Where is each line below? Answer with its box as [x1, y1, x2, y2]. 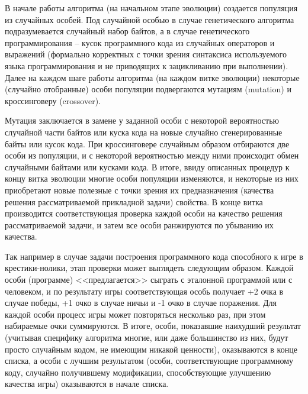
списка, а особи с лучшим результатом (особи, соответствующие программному [5, 354, 294, 367]
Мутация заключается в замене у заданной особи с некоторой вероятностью [5, 114, 280, 127]
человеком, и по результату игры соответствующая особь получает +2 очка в [5, 285, 284, 297]
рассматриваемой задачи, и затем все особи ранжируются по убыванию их [5, 218, 274, 231]
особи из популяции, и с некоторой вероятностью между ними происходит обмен [5, 149, 299, 162]
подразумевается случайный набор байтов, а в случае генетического [5, 25, 250, 37]
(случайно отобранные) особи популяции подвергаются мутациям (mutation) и [5, 83, 291, 95]
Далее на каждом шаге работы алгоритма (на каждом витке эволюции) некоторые [5, 71, 300, 83]
